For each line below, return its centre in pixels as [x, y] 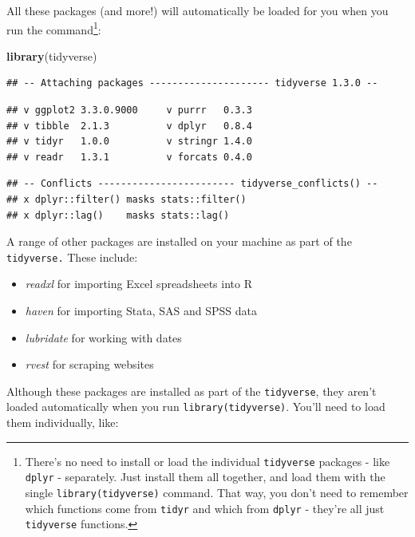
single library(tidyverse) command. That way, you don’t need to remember [217, 493]
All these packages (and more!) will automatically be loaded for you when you [198, 10]
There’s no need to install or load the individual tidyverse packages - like [207, 461]
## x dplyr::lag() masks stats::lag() [118, 215]
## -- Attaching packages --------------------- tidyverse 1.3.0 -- [192, 83]
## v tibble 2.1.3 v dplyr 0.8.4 [129, 126]
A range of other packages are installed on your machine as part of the [179, 241]
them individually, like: [63, 422]
